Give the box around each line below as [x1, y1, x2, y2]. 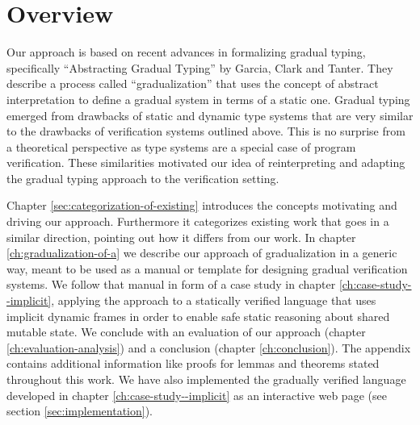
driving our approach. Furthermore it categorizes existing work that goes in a [6, 213, 389, 230]
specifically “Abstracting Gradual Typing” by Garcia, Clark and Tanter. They [6, 59, 393, 76]
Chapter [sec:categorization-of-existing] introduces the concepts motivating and [6, 197, 397, 214]
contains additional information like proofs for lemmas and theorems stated [6, 355, 380, 372]
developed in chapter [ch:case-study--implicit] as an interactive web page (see [6, 386, 387, 403]
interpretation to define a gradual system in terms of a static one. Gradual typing [6, 90, 410, 107]
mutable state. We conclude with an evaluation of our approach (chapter [6, 323, 366, 340]
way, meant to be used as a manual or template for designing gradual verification [6, 260, 408, 277]
